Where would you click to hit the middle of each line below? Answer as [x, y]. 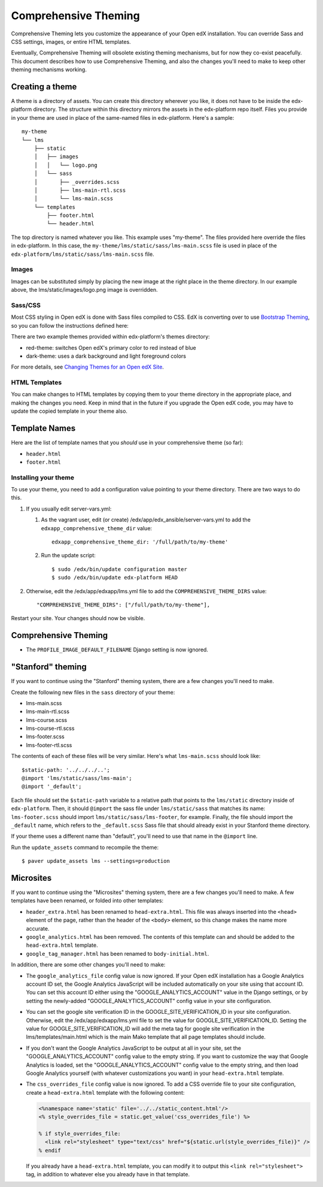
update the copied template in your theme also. [69, 411]
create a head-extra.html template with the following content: [105, 1092]
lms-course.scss [47, 720]
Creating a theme [44, 87]
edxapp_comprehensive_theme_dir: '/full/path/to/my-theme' [140, 542]
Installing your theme [43, 478]
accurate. [38, 928]
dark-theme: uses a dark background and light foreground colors [106, 356]
